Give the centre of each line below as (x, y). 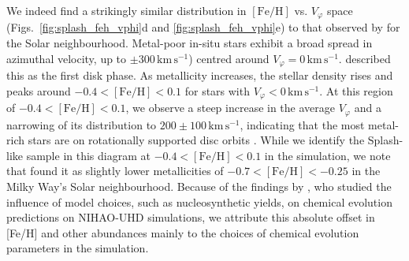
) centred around (229, 58)
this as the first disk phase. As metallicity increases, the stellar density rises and (200, 75)
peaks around (39, 90)
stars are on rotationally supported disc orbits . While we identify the (196, 140)
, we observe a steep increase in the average (231, 108)
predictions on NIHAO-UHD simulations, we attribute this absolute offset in (191, 217)
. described (364, 58)
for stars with (217, 90)
